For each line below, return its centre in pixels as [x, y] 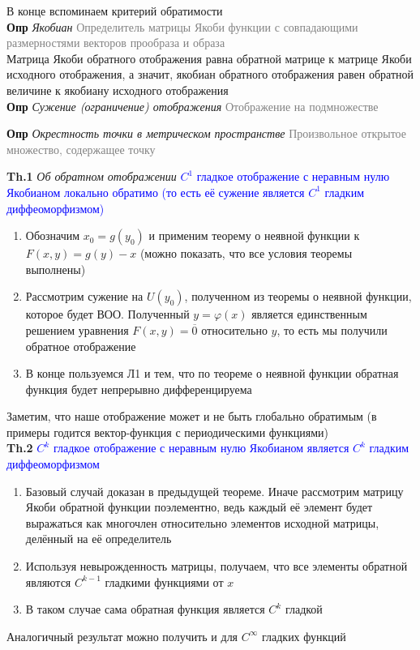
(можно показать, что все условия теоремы [246, 253]
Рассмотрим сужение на [84, 296]
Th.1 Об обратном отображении [92, 176]
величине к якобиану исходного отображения [118, 90]
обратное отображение [81, 346]
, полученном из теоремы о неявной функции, [298, 296]
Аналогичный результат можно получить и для [122, 636]
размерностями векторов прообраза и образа [116, 43]
